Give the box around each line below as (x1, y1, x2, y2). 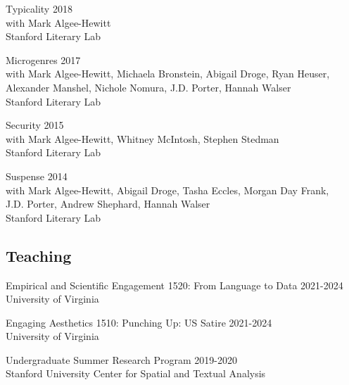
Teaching (6, 244, 72, 266)
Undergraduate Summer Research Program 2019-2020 (6, 352, 237, 367)
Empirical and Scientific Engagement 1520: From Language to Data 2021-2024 (6, 277, 343, 292)
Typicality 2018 (6, 1, 72, 15)
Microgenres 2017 (6, 52, 81, 67)
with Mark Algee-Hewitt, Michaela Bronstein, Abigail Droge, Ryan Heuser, (6, 66, 330, 81)
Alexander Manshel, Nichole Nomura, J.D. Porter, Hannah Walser (6, 80, 291, 94)
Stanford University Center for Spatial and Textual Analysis (6, 366, 266, 381)
